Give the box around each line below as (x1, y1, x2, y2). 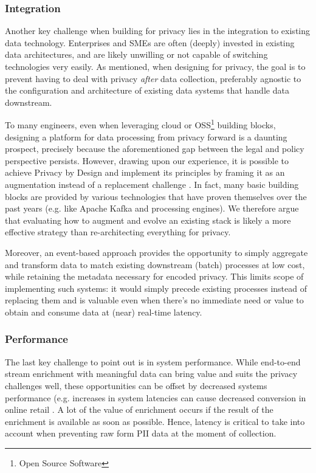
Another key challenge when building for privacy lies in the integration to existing (5, 24, 311, 37)
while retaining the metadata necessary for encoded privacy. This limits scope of (5, 270, 304, 283)
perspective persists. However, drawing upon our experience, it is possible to (5, 154, 289, 167)
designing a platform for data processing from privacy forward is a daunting (5, 130, 287, 143)
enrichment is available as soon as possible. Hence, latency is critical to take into (5, 415, 305, 427)
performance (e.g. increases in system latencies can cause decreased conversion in (5, 391, 306, 404)
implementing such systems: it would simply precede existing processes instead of (5, 281, 307, 294)
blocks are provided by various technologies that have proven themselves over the (5, 190, 307, 202)
